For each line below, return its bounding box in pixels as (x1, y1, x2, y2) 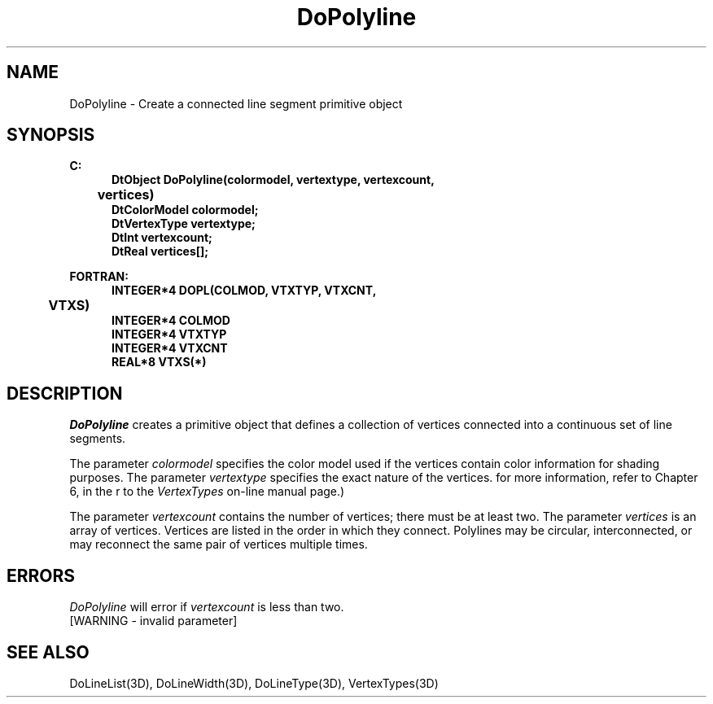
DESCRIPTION (7, 383, 123, 404)
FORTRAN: (69, 269, 129, 284)
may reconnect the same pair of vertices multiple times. (69, 537, 368, 552)
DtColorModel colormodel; (112, 203, 259, 217)
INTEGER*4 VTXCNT (112, 341, 228, 356)
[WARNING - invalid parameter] (69, 614, 238, 628)
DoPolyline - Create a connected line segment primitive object (69, 96, 403, 111)
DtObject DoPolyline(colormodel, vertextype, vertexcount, (112, 173, 435, 187)
